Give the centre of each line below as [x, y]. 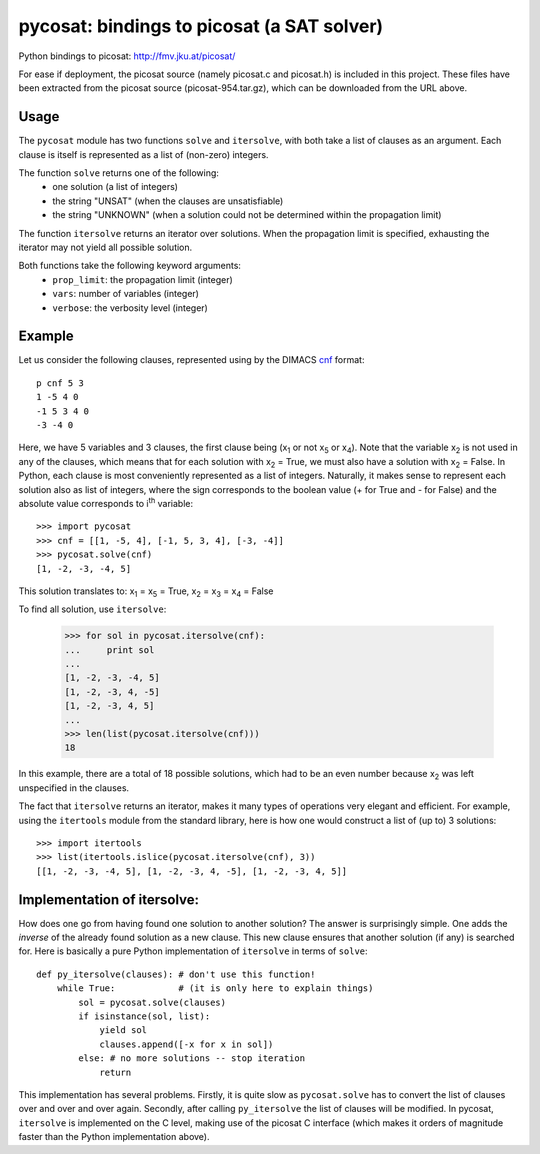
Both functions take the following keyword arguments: [130, 266]
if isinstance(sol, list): [144, 1016]
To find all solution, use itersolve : [92, 609]
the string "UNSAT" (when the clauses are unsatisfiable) [168, 201]
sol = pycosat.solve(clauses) [152, 1002]
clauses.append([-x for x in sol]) [186, 1044]
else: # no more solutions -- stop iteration [191, 1058]
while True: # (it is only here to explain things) [215, 988]
